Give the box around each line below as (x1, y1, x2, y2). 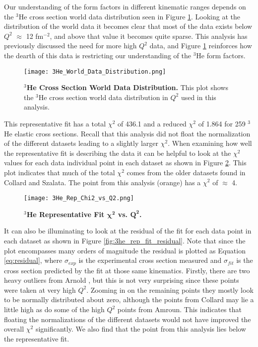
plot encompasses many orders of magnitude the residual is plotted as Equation (4, 245, 246, 255)
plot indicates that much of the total (4, 167, 115, 177)
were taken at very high (4, 284, 76, 295)
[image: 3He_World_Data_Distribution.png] (24, 68, 166, 75)
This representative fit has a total (4, 118, 106, 128)
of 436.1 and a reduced (118, 118, 187, 128)
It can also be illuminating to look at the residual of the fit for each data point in (4, 226, 252, 236)
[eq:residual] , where (4, 255, 63, 265)
